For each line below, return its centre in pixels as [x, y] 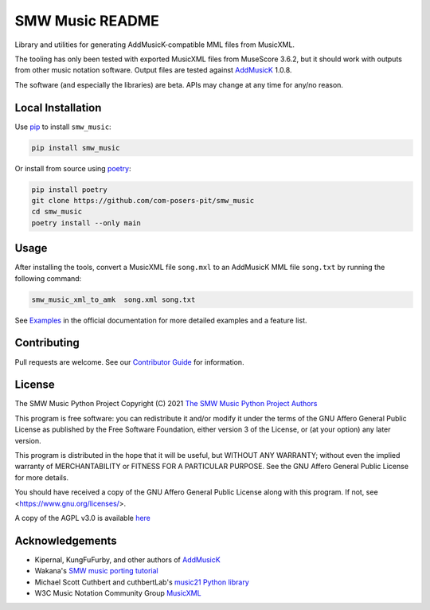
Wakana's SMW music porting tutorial [96, 571]
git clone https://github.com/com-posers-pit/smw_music [143, 200]
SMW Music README [87, 21]
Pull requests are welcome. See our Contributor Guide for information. [129, 362]
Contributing [47, 343]
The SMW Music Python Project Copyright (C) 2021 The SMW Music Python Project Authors [166, 404]
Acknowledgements [66, 540]
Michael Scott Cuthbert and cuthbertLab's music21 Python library [142, 582]
